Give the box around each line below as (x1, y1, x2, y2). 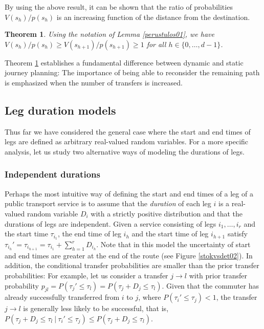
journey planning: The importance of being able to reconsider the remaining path (5, 67, 260, 78)
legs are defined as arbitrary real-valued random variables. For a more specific (5, 136, 249, 147)
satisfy (227, 228, 248, 239)
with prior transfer (189, 270, 248, 281)
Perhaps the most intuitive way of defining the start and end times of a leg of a (5, 188, 253, 199)
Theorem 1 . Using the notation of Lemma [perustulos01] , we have (5, 29, 214, 39)
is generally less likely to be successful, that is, (23, 303, 169, 314)
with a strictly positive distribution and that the (91, 208, 243, 218)
